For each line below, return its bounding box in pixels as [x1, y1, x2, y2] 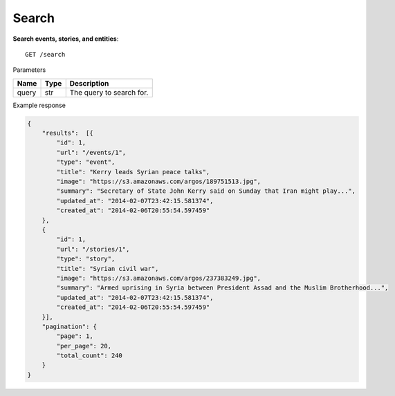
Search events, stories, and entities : [12, 35, 119, 43]
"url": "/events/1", [56, 149, 127, 156]
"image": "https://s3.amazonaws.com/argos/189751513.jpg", [56, 178, 261, 186]
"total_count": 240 [56, 352, 122, 359]
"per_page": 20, [56, 342, 112, 350]
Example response [12, 101, 66, 109]
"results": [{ [42, 129, 93, 138]
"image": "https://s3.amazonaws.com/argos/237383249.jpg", [56, 274, 261, 282]
